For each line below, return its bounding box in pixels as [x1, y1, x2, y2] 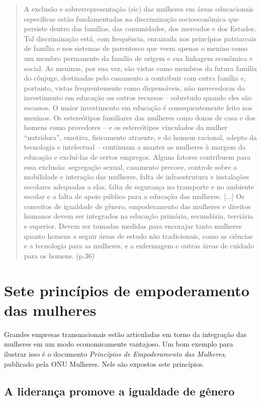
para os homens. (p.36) [24, 250, 95, 260]
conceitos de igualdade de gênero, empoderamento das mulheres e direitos [24, 200, 251, 211]
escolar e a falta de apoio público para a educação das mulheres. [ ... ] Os [24, 191, 244, 202]
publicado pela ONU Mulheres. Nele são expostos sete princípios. [4, 358, 205, 369]
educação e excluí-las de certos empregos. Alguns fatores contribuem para [24, 151, 250, 162]
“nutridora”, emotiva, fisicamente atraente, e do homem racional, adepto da [24, 131, 257, 142]
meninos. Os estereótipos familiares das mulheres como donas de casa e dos [24, 112, 255, 122]
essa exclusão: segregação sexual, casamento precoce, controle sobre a [24, 161, 237, 172]
